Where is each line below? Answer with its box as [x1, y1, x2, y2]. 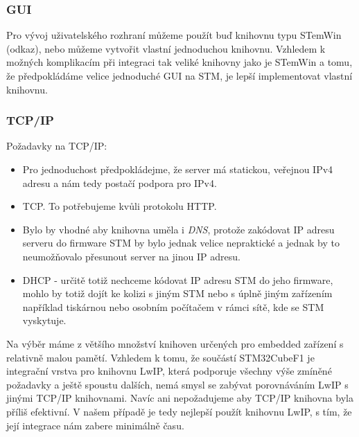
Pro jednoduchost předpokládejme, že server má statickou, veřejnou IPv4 [22, 162, 333, 176]
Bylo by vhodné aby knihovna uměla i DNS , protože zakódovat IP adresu [22, 222, 335, 236]
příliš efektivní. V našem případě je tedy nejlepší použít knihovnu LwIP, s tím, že [6, 404, 352, 418]
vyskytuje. [22, 313, 67, 328]
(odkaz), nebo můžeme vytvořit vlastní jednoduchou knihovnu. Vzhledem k [6, 41, 326, 55]
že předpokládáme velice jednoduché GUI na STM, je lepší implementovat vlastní [6, 69, 353, 82]
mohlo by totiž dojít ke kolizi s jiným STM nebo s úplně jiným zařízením [22, 286, 333, 301]
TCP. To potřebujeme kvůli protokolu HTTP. [22, 199, 217, 213]
